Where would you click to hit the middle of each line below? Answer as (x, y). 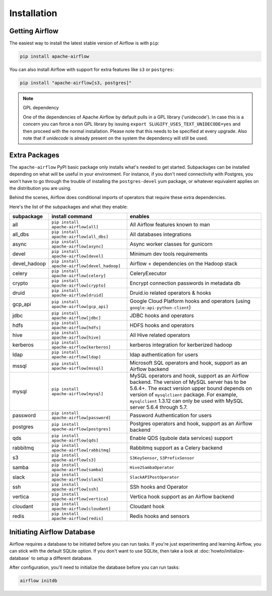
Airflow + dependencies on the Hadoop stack (184, 263)
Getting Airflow (34, 31)
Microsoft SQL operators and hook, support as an (188, 363)
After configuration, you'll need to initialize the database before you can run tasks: (94, 567)
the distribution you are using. (40, 188)
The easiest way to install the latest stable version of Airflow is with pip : (84, 43)
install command (72, 217)
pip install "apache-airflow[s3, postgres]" (76, 83)
